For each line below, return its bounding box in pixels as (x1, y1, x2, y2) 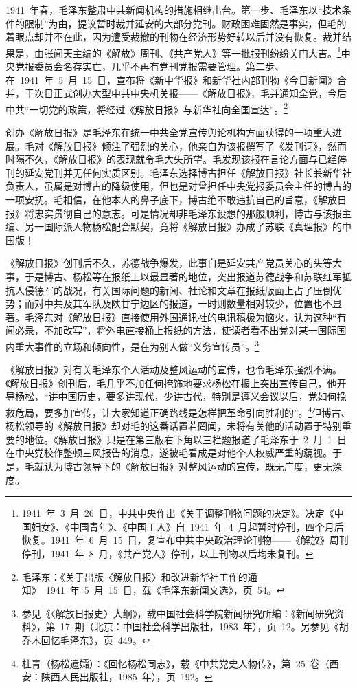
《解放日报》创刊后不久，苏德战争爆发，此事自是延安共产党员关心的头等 (5, 256, 332, 270)
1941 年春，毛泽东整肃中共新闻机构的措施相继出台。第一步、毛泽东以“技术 (5, 3, 342, 16)
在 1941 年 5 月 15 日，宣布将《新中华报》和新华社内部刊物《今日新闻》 (5, 72, 337, 87)
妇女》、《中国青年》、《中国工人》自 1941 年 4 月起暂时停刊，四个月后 (31, 519, 344, 533)
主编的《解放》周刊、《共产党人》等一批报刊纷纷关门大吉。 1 (72, 43, 341, 60)
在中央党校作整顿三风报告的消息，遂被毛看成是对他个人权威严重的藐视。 (5, 445, 332, 460)
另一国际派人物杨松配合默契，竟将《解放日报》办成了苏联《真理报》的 (24, 219, 342, 234)
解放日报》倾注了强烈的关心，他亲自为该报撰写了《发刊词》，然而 (53, 138, 347, 153)
